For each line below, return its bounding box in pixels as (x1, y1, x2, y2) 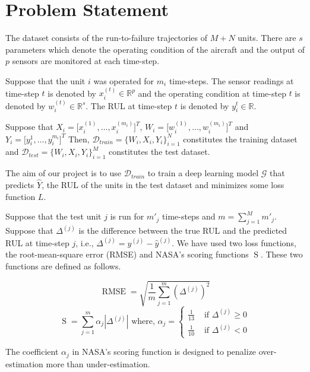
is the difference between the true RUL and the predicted (78, 224, 287, 237)
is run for (110, 210, 144, 222)
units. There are (238, 31, 296, 44)
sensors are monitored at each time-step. (12, 55, 160, 67)
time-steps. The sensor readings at (169, 74, 294, 87)
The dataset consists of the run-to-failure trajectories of (5, 31, 208, 44)
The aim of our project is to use (5, 167, 122, 179)
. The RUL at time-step (86, 99, 172, 112)
